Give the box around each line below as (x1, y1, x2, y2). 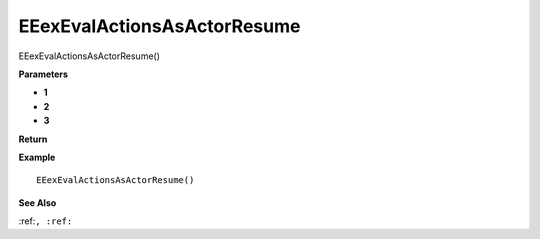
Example (18, 151, 56, 163)
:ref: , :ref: (18, 215, 73, 227)
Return (18, 133, 48, 145)
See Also (18, 196, 57, 209)
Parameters (18, 68, 69, 80)
